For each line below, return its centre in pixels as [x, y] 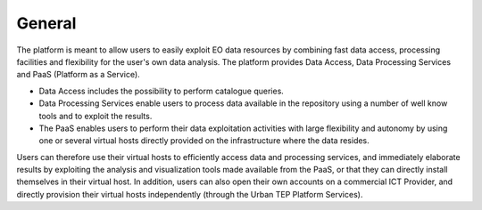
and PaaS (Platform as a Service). [78, 75]
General [46, 23]
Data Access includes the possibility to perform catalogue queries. [162, 91]
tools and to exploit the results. [96, 116]
